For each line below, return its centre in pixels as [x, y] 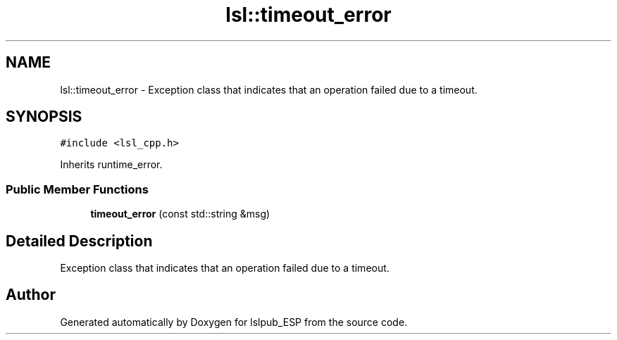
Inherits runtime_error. [111, 165]
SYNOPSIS [44, 117]
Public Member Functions [77, 189]
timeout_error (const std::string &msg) [180, 214]
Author [31, 295]
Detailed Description [79, 241]
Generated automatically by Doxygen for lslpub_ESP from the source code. [234, 322]
